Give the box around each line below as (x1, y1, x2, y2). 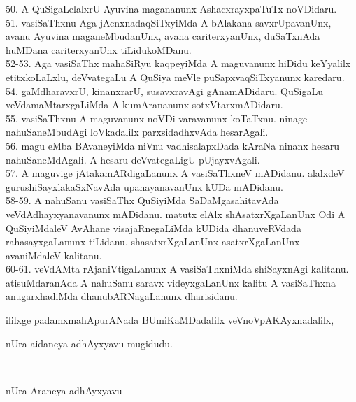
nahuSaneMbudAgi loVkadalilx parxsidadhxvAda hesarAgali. (6, 124, 269, 139)
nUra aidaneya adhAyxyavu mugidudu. (6, 336, 173, 350)
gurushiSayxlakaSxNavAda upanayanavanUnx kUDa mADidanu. (6, 179, 283, 194)
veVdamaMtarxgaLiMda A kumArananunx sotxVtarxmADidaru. (6, 97, 283, 112)
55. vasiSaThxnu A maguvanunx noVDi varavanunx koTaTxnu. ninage (6, 110, 308, 125)
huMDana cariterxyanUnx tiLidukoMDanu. (6, 42, 192, 57)
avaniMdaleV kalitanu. (6, 247, 102, 262)
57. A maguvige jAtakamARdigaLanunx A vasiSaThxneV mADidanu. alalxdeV (6, 166, 345, 180)
